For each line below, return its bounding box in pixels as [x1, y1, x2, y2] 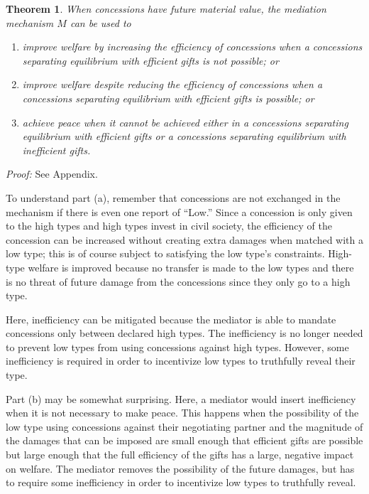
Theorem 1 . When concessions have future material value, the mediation [6, 1, 326, 16]
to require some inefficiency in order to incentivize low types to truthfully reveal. [6, 475, 356, 490]
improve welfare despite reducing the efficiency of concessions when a [22, 77, 323, 92]
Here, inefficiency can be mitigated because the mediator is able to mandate [6, 311, 336, 326]
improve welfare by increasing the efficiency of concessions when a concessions [22, 39, 363, 54]
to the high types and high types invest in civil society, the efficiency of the [6, 218, 332, 233]
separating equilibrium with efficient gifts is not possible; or [22, 53, 279, 68]
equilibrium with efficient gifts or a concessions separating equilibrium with [22, 129, 346, 144]
